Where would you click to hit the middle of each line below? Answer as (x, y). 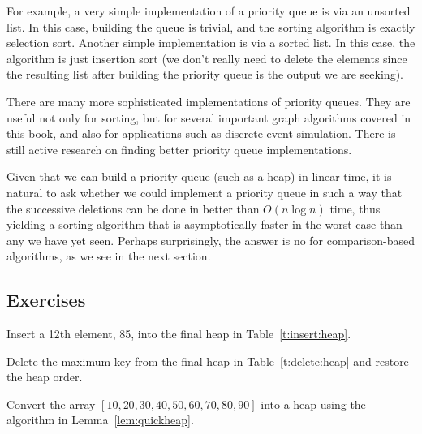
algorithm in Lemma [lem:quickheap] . (100, 420)
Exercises (46, 300)
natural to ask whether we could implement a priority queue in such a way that (205, 192)
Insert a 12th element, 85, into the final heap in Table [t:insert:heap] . (179, 334)
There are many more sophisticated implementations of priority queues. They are (209, 101)
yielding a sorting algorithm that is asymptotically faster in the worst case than (205, 224)
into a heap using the (313, 404)
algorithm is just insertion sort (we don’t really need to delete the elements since (207, 58)
